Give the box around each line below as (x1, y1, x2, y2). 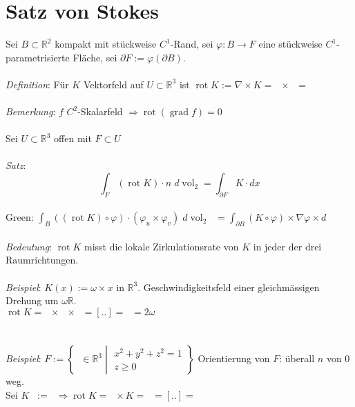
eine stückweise (258, 37, 323, 51)
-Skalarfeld (77, 104, 123, 119)
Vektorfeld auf (83, 77, 144, 91)
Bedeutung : (6, 239, 52, 253)
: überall (279, 351, 315, 365)
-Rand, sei (170, 37, 213, 51)
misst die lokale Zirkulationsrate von (84, 239, 239, 253)
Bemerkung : (6, 104, 56, 119)
